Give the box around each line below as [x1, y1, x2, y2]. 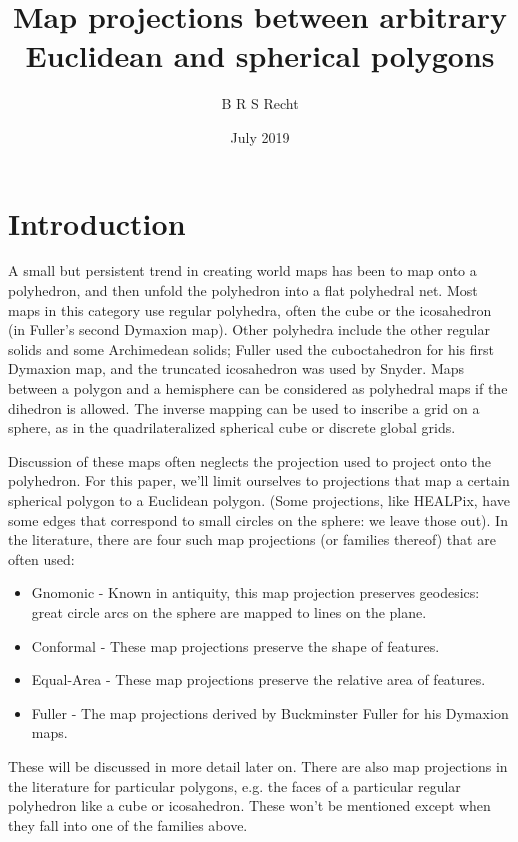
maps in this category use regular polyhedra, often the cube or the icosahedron [8, 299, 492, 320]
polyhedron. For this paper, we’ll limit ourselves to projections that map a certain [8, 470, 510, 491]
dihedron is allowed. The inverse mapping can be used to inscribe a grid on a [8, 397, 480, 418]
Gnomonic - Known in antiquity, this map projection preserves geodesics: [31, 582, 480, 603]
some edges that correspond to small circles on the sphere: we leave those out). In [8, 509, 508, 530]
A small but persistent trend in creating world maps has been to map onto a [8, 260, 477, 281]
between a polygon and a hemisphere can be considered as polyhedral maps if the [8, 378, 508, 398]
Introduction [8, 202, 186, 243]
